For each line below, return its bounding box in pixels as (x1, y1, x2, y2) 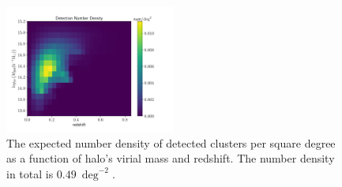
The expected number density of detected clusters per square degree (6, 134, 336, 151)
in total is (6, 165, 54, 181)
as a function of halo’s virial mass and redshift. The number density (6, 150, 335, 166)
